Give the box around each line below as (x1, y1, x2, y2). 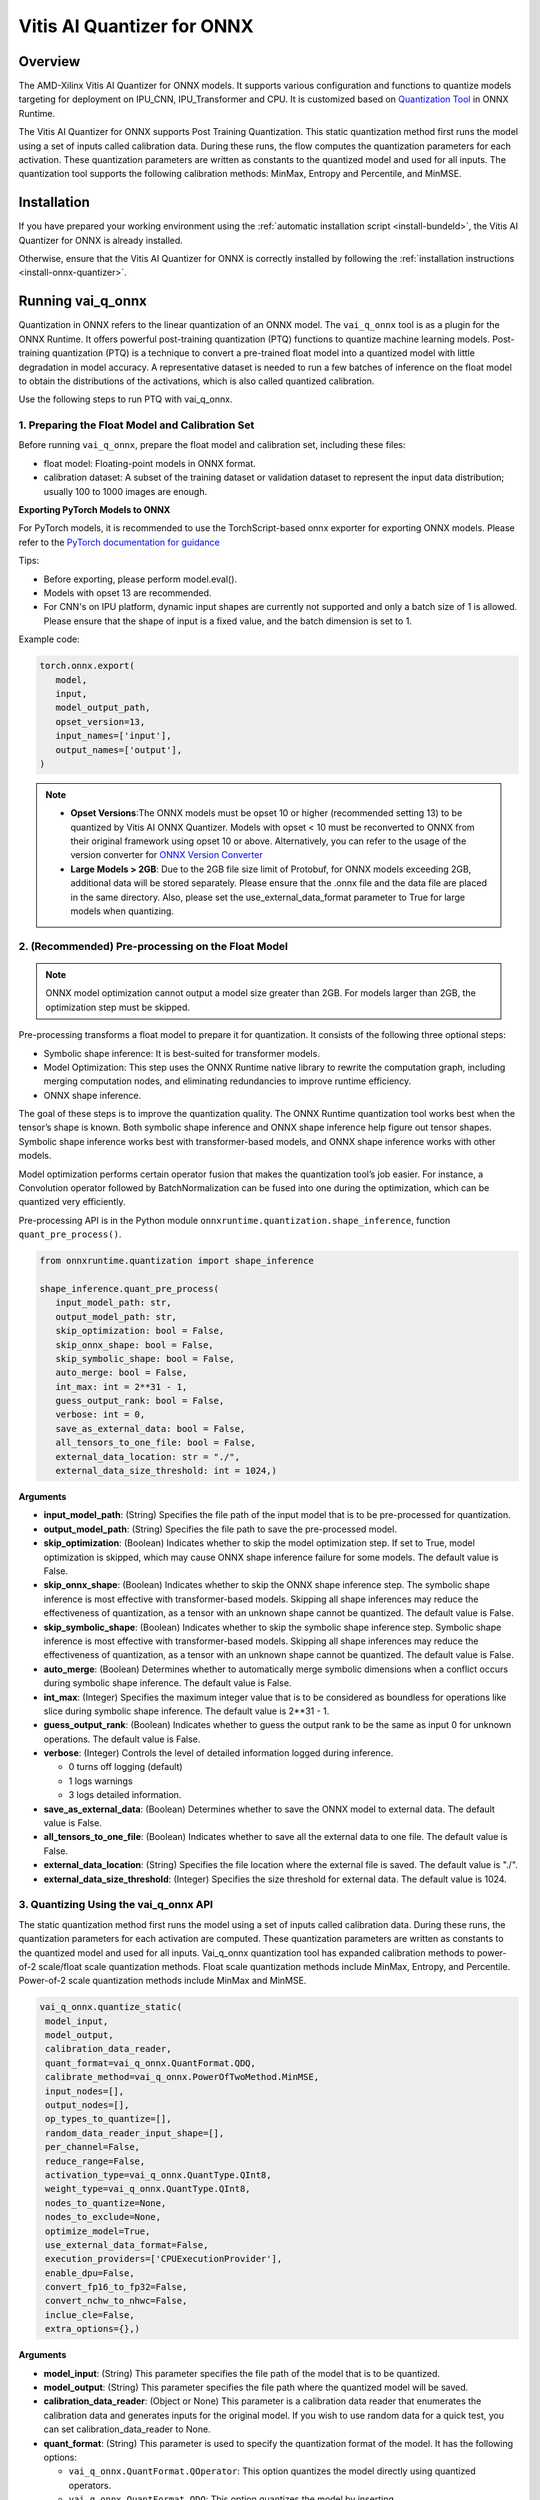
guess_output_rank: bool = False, (55, 1395, 225, 1407)
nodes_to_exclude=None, (45, 2211, 162, 2223)
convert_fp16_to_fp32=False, (45, 2281, 188, 2293)
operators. (68, 2479, 112, 2491)
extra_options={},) (45, 2323, 140, 2335)
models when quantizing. (70, 905, 175, 917)
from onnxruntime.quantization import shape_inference (39, 1255, 314, 1267)
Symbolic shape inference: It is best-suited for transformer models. (43, 1047, 320, 1059)
